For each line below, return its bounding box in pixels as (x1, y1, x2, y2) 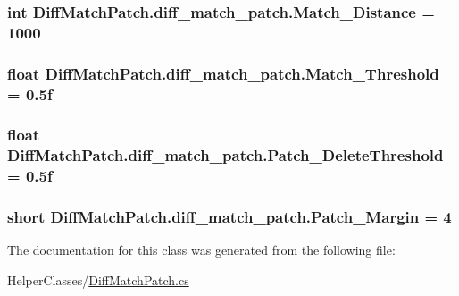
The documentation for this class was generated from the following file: (7, 241, 396, 259)
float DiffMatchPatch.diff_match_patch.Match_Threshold (7, 62, 439, 84)
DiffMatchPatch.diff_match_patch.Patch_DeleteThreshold (7, 144, 444, 166)
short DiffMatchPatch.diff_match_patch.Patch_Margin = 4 (7, 206, 452, 228)
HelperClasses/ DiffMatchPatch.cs (7, 271, 189, 290)
